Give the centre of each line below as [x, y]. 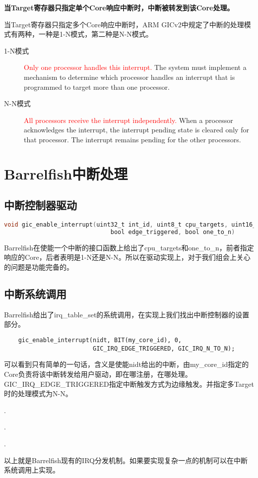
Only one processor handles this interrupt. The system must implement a [135, 67]
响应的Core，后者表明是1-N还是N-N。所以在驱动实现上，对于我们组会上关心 [127, 257]
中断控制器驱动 [40, 205]
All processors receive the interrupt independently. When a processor [129, 120]
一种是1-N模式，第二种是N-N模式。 [96, 34]
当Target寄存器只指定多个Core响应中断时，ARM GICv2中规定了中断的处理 [124, 24]
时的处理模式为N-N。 [38, 393]
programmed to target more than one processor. [97, 87]
